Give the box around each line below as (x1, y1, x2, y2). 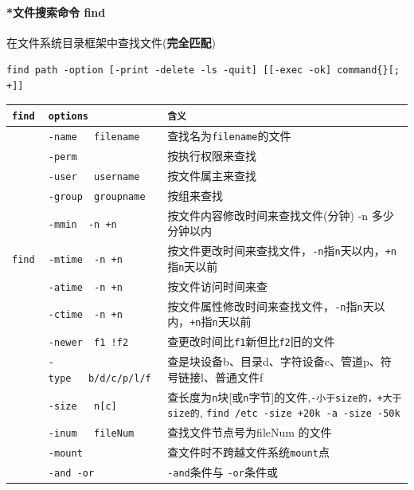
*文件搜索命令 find (6, 3, 106, 20)
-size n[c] (48, 400, 117, 412)
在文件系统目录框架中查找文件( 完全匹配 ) (6, 33, 216, 50)
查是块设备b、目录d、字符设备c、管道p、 (167, 353, 381, 370)
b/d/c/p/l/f (88, 372, 151, 384)
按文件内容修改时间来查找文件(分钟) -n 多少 (167, 206, 394, 223)
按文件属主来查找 (167, 167, 257, 183)
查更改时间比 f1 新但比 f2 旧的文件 (167, 333, 335, 350)
